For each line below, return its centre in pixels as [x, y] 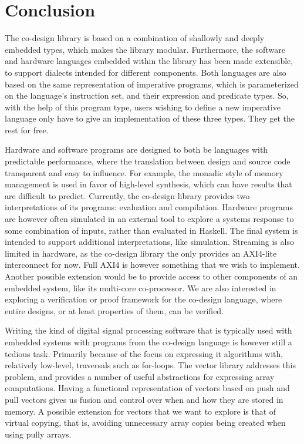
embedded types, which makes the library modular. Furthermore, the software [145, 49]
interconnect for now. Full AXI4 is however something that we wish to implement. [152, 265]
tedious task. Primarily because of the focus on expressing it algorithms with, [144, 353]
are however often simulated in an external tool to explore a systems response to [149, 219]
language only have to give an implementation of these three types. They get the [150, 118]
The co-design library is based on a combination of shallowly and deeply [135, 38]
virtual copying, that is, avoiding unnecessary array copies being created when [145, 423]
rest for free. [27, 129]
